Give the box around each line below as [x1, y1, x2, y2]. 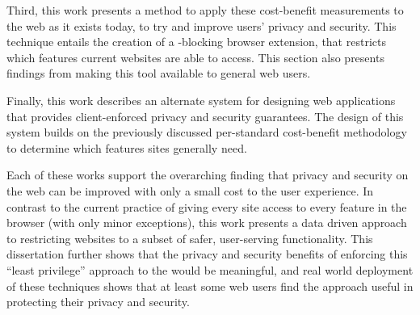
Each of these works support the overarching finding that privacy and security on [6, 166, 409, 183]
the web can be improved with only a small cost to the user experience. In [6, 182, 374, 199]
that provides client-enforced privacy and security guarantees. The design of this [6, 107, 404, 124]
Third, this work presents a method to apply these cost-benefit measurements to [6, 2, 404, 18]
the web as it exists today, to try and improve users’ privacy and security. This [6, 17, 397, 34]
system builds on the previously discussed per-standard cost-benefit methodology [6, 124, 407, 141]
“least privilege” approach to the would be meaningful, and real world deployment [6, 261, 414, 278]
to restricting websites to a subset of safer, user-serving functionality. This [6, 229, 373, 246]
